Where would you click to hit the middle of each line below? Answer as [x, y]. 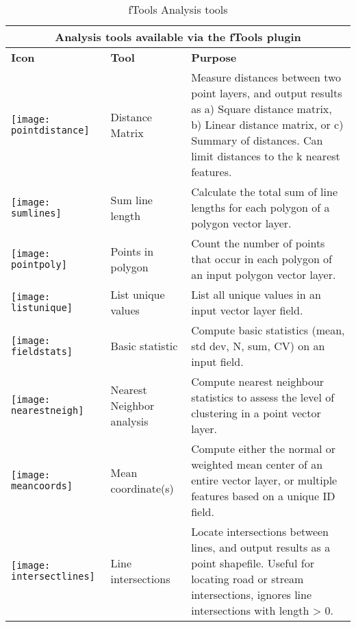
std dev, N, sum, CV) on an [258, 346]
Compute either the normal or [263, 448]
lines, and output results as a [261, 547]
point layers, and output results [267, 93]
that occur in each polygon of [262, 259]
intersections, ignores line [252, 594]
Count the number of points [258, 243]
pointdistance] [50, 130]
